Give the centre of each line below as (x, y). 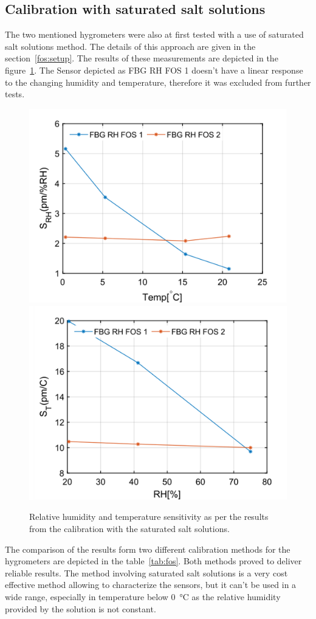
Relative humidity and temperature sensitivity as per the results (149, 517)
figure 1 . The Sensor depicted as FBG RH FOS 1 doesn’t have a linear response (154, 70)
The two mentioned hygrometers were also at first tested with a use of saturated (154, 34)
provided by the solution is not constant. (81, 608)
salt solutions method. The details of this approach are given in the (130, 46)
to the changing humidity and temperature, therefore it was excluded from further (158, 82)
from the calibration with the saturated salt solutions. (129, 528)
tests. (15, 94)
